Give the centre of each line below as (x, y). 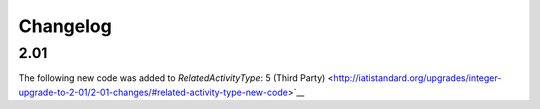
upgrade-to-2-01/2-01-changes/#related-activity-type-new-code (153, 92)
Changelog (65, 26)
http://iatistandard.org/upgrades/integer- (417, 78)
